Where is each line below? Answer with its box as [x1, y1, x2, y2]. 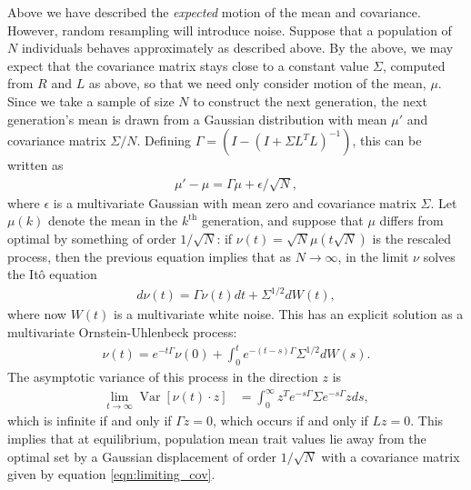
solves [423, 246, 456, 265]
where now [7, 305, 66, 324]
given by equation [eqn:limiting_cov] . [7, 465, 215, 484]
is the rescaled [372, 228, 452, 247]
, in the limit [337, 246, 409, 265]
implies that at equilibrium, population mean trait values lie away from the [7, 428, 426, 447]
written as [7, 155, 64, 175]
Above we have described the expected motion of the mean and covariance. [7, 3, 421, 21]
